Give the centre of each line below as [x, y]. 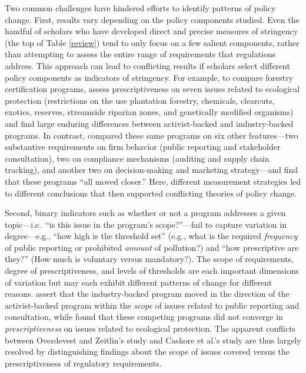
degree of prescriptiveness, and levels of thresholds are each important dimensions [152, 271]
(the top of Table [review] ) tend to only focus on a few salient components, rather [152, 42]
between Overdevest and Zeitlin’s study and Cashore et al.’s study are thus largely [153, 340]
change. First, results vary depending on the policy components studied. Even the [152, 19]
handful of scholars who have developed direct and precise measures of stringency [152, 31]
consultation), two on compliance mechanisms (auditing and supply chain [137, 158]
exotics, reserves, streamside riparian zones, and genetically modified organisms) [149, 112]
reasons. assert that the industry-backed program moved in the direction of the [147, 294]
